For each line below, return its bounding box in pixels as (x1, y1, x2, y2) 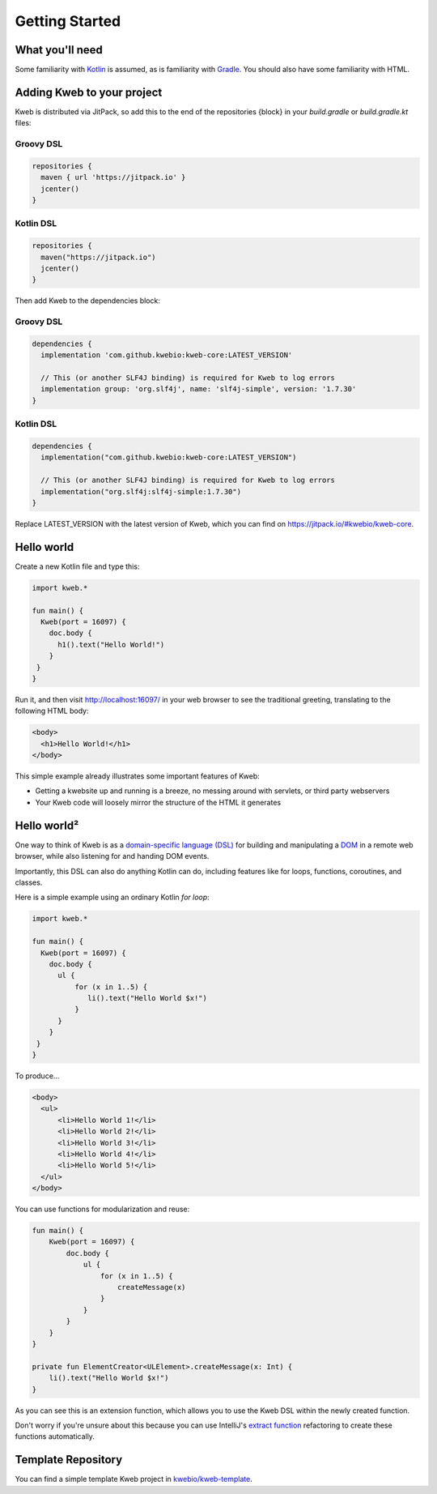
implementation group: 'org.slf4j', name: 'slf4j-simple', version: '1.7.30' (40, 385, 357, 394)
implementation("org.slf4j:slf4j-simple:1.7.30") (40, 487, 242, 496)
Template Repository (15, 1453, 123, 1466)
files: (15, 118, 32, 128)
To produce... (15, 1071, 60, 1081)
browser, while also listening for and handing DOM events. (15, 852, 210, 861)
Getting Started (15, 12, 121, 30)
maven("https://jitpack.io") (40, 252, 157, 262)
